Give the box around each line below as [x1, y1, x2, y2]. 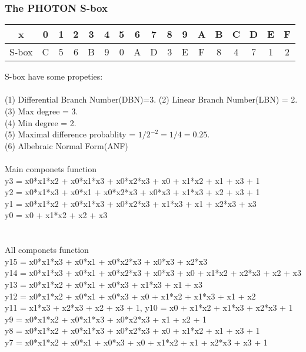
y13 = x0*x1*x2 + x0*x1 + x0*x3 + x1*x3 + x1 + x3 [5, 278, 202, 290]
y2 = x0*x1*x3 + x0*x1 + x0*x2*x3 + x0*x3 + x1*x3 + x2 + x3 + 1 [5, 186, 260, 198]
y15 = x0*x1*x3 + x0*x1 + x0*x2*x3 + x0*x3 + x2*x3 [5, 255, 208, 267]
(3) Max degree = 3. [5, 105, 78, 117]
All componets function [5, 244, 89, 256]
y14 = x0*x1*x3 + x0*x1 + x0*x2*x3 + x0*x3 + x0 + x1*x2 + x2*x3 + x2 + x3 [5, 267, 301, 279]
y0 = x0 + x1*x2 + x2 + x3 [5, 209, 108, 221]
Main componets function [5, 162, 97, 175]
